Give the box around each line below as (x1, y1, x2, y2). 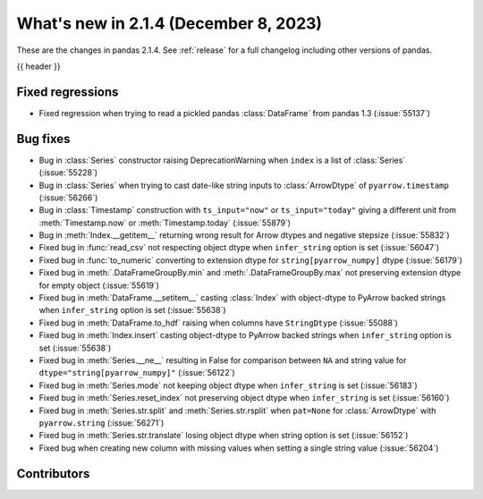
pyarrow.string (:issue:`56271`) (38, 417, 165, 428)
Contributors (16, 466, 90, 481)
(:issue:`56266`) (38, 192, 98, 203)
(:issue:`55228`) (38, 167, 98, 178)
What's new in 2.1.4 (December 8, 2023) (16, 13, 322, 33)
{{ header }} (16, 61, 62, 72)
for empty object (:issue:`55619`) (38, 280, 160, 291)
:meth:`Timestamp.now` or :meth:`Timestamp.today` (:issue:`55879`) (38, 217, 291, 228)
